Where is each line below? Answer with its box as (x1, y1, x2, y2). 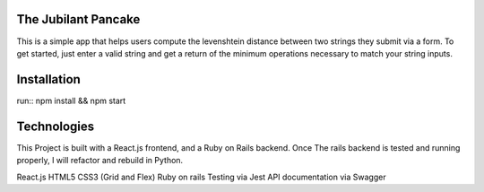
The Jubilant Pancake (16, 12, 141, 27)
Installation (16, 72, 81, 87)
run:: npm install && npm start (16, 95, 126, 106)
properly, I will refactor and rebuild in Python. (16, 155, 184, 166)
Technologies (16, 118, 95, 134)
